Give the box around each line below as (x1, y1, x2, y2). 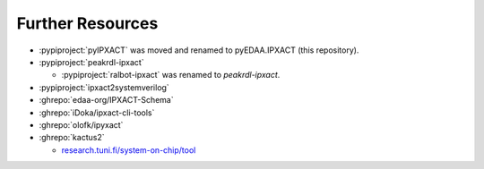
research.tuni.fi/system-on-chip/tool (61, 144, 196, 156)
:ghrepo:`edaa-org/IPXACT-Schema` (39, 95, 174, 106)
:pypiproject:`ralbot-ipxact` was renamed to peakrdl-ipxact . (61, 70, 281, 80)
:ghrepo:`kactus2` (39, 132, 105, 143)
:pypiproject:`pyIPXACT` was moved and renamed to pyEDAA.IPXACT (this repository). (39, 45, 359, 55)
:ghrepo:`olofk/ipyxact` (39, 119, 124, 130)
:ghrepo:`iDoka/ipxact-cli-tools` (39, 107, 155, 118)
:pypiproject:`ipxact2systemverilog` (39, 81, 169, 93)
